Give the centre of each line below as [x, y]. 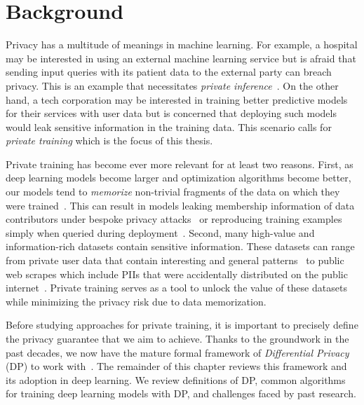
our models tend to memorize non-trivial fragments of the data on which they [173, 192]
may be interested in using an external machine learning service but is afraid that [181, 58]
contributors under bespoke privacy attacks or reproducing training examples [174, 219]
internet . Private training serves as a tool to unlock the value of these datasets [176, 288]
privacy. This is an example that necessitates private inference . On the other [172, 85]
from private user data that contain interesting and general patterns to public [175, 260]
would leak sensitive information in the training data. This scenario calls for [169, 126]
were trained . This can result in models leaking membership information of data [180, 205]
